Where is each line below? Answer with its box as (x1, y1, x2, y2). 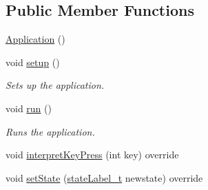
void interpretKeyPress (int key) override (6, 147, 179, 162)
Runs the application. (6, 124, 95, 138)
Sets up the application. (6, 78, 105, 92)
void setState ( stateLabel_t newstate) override (6, 170, 203, 184)
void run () (6, 101, 52, 115)
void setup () (6, 54, 60, 69)
